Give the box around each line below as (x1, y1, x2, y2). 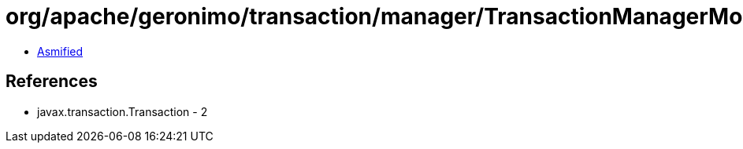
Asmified (37, 44, 84, 58)
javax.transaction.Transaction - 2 (37, 104, 208, 118)
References (6, 71, 98, 92)
